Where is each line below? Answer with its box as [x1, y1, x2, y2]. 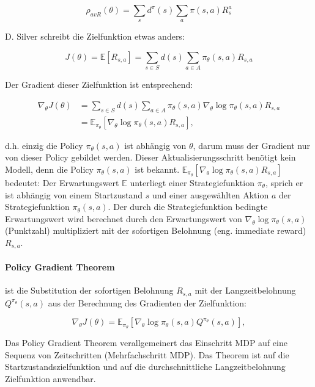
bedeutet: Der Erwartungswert [5, 176, 119, 189]
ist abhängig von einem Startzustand [5, 188, 143, 201]
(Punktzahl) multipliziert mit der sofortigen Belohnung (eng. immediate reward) [5, 224, 306, 237]
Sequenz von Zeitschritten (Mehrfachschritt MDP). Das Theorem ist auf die [5, 348, 289, 361]
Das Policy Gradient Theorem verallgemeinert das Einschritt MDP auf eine [5, 336, 287, 349]
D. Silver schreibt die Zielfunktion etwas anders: [5, 30, 185, 43]
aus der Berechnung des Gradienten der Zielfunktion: [48, 296, 246, 309]
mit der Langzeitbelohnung [195, 284, 296, 297]
